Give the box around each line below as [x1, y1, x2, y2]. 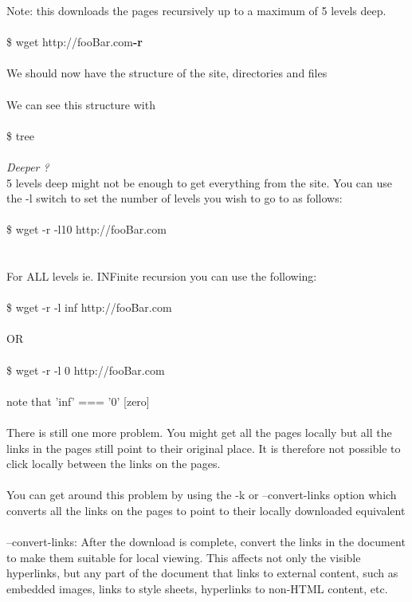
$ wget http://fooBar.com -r [6, 33, 143, 50]
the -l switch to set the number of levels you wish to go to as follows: [6, 190, 343, 207]
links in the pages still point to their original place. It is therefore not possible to [6, 439, 401, 456]
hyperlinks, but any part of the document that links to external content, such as [6, 565, 398, 581]
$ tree [6, 127, 35, 144]
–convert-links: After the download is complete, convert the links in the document [6, 533, 406, 550]
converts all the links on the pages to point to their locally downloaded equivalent [6, 502, 406, 518]
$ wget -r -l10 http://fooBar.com [6, 221, 167, 238]
